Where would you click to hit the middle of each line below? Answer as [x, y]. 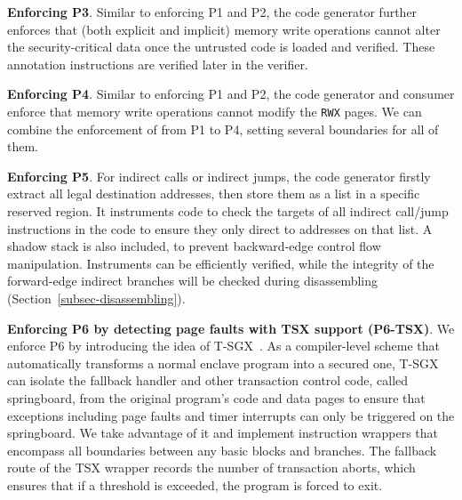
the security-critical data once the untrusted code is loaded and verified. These [221, 47]
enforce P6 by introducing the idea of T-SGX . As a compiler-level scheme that [224, 346]
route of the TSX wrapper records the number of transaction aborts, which [211, 468]
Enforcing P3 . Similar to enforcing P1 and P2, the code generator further [212, 12]
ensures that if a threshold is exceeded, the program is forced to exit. [195, 484]
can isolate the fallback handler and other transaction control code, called [208, 380]
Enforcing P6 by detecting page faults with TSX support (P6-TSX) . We [231, 328]
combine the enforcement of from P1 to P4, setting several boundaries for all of [223, 129]
